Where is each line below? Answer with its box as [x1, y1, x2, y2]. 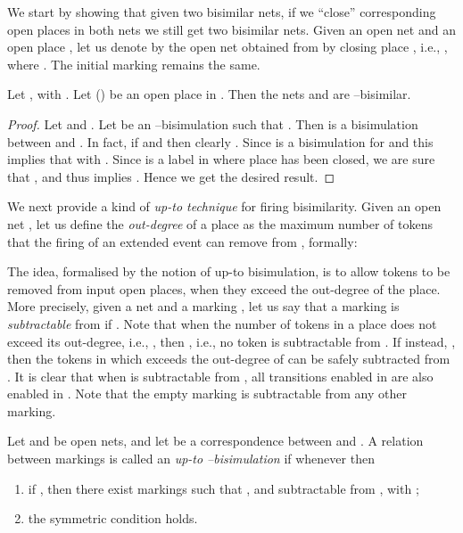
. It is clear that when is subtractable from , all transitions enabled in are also [7, 366, 434, 385]
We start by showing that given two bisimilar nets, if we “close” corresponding [7, 3, 436, 20]
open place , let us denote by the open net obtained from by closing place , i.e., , [7, 37, 448, 56]
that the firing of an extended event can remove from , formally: [7, 232, 358, 250]
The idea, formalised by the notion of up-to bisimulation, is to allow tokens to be [7, 262, 451, 281]
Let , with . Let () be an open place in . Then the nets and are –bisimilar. [7, 85, 411, 103]
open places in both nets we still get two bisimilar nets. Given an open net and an [7, 20, 456, 38]
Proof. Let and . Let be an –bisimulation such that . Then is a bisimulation [7, 114, 418, 133]
